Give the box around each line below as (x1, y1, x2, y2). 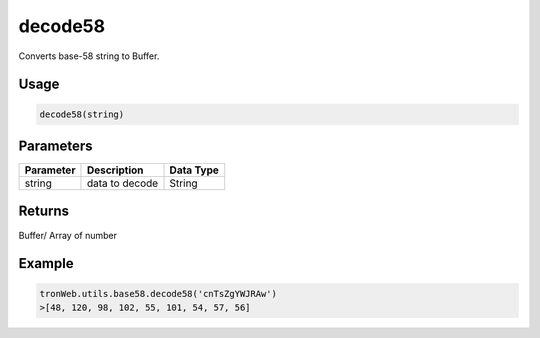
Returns (18, 203, 70, 220)
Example (18, 255, 74, 272)
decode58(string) (39, 108, 125, 120)
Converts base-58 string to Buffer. (18, 50, 160, 62)
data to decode (86, 176, 159, 190)
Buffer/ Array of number (18, 229, 118, 241)
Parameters (18, 137, 93, 154)
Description (86, 163, 144, 177)
